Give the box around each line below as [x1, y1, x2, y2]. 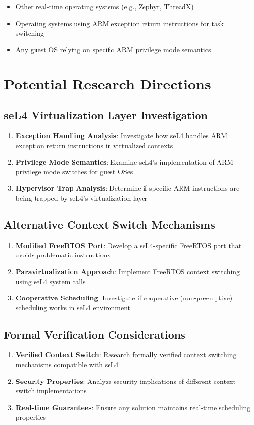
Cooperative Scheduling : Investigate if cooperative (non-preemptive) [15, 293, 233, 303]
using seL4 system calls [15, 276, 86, 286]
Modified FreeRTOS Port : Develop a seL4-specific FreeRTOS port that [15, 240, 242, 250]
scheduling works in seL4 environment [15, 302, 131, 312]
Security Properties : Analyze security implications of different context [15, 376, 236, 386]
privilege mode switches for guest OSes [15, 166, 133, 176]
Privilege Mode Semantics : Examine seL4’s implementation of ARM [15, 157, 234, 167]
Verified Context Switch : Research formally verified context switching [15, 349, 237, 360]
